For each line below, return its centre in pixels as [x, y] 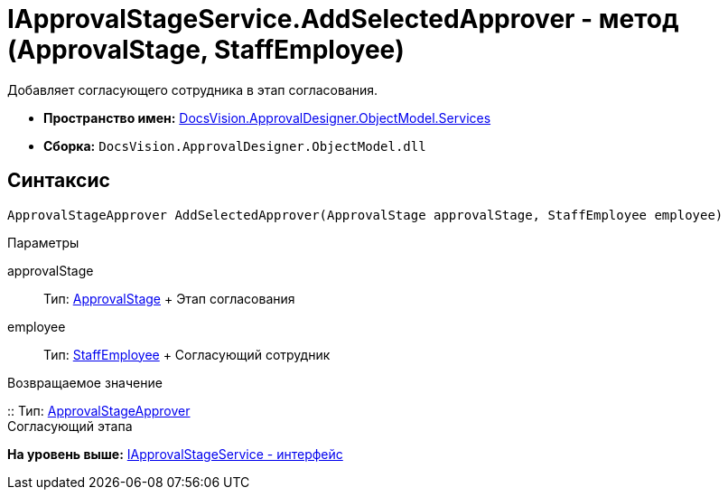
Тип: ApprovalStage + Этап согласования [169, 298]
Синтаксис [59, 181]
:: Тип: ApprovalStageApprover [99, 410]
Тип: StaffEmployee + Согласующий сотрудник [187, 354]
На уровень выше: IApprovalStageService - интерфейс [175, 454]
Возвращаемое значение [85, 382]
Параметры [43, 242]
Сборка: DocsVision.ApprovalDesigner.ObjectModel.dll [235, 145]
